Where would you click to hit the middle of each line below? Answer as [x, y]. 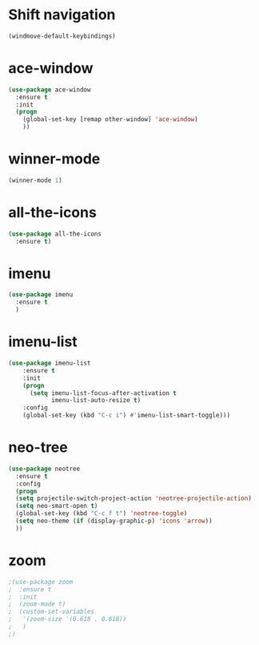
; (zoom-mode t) [37, 604]
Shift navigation [62, 15]
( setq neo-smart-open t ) [57, 506]
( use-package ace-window [50, 90]
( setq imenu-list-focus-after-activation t [103, 393]
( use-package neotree [44, 469]
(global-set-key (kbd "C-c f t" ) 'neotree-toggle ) [102, 514]
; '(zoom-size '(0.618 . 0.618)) [68, 619]
